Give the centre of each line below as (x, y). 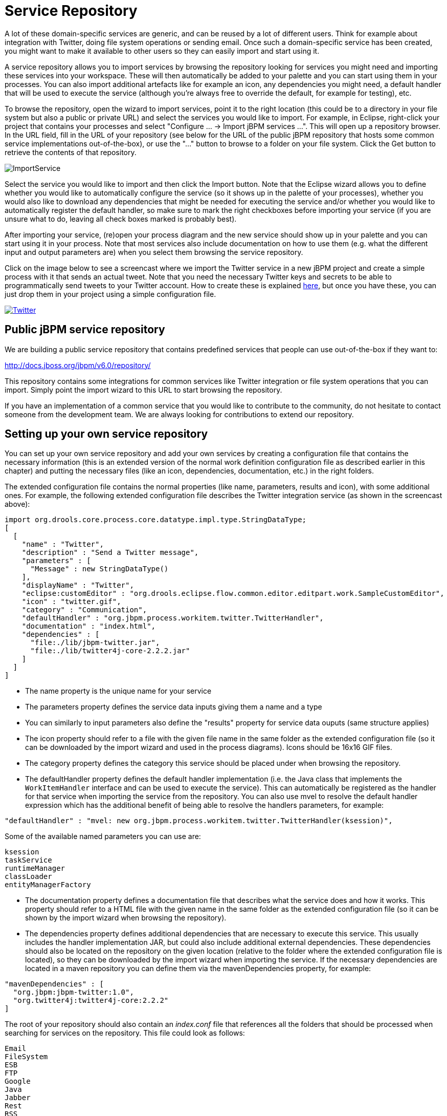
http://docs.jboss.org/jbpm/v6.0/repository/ (78, 365)
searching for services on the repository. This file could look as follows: (125, 1033)
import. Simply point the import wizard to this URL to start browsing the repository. (143, 390)
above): (17, 504)
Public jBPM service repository (85, 330)
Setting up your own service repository (106, 434)
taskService (28, 860)
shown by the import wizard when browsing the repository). (126, 918)
